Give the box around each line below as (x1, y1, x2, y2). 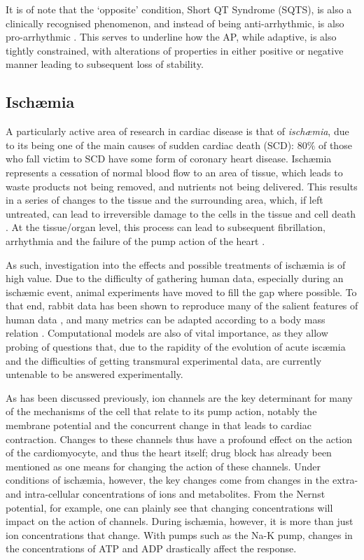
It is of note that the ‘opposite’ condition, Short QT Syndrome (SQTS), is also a (6, 2, 352, 16)
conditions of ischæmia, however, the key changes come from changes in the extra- (6, 472, 358, 487)
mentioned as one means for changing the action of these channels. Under (6, 458, 321, 473)
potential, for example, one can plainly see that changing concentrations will (6, 500, 333, 514)
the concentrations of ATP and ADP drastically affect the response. (6, 541, 297, 556)
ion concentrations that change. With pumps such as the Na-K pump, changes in (6, 527, 353, 542)
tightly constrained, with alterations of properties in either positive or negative (6, 43, 344, 57)
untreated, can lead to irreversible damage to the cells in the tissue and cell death (6, 206, 356, 220)
